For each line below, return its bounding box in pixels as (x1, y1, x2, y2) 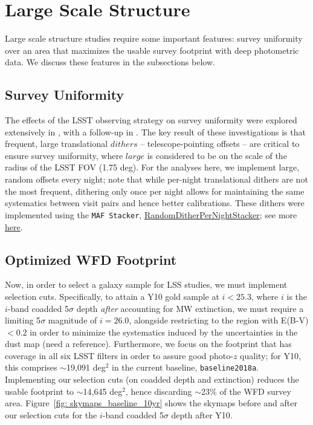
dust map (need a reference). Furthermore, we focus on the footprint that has (5, 337, 292, 350)
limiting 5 (5, 314, 41, 326)
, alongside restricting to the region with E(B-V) (129, 314, 309, 326)
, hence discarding (125, 384, 192, 397)
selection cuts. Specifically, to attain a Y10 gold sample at (5, 290, 219, 302)
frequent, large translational (5, 137, 108, 150)
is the (286, 290, 308, 302)
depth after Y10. (171, 408, 233, 421)
